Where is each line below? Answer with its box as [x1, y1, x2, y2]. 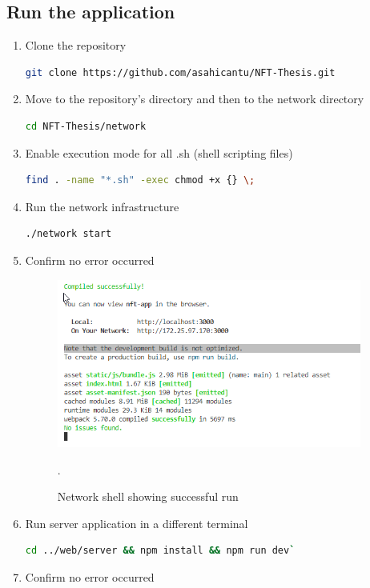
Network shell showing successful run [57, 488, 239, 505]
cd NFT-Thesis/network [25, 120, 147, 132]
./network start [25, 228, 112, 240]
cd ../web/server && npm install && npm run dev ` [25, 545, 296, 557]
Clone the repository [25, 37, 127, 54]
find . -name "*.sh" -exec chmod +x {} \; [25, 174, 255, 186]
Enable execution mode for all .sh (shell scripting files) [25, 144, 293, 161]
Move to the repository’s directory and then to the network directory [25, 90, 364, 107]
